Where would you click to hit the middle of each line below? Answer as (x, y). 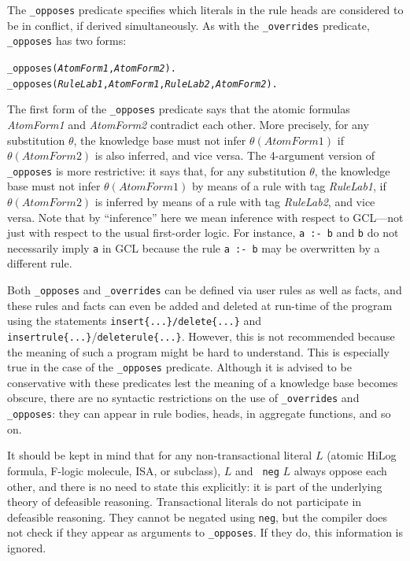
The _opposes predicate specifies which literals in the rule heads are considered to (205, 9)
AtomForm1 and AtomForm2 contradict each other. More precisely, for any (188, 124)
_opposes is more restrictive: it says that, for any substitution (157, 170)
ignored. (27, 548)
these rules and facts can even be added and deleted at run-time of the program (200, 305)
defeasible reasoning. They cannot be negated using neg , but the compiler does (198, 517)
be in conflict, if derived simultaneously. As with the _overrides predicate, (188, 25)
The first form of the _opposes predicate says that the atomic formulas (179, 109)
